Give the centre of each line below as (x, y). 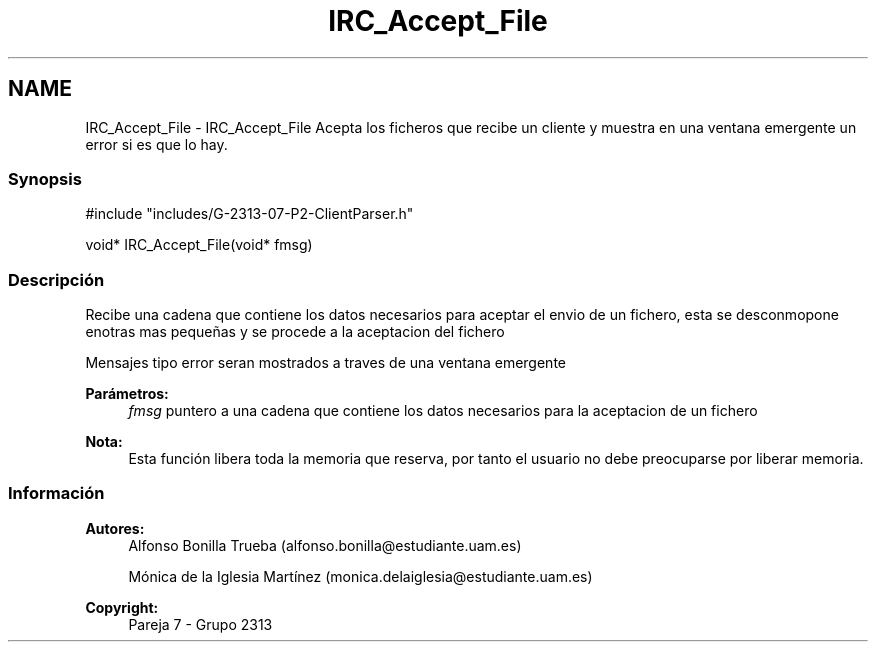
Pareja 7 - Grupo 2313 (200, 624)
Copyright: (122, 607)
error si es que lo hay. (156, 144)
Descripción (56, 279)
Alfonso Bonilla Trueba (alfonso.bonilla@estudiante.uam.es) (325, 545)
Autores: (115, 528)
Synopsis (45, 178)
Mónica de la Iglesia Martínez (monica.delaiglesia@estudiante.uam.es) (360, 576)
